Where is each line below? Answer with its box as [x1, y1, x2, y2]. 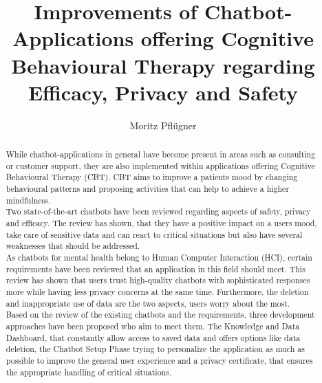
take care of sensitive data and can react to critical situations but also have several [6, 228, 303, 240]
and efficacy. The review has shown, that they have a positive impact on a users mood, [6, 217, 317, 229]
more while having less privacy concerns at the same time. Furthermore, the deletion [6, 285, 309, 297]
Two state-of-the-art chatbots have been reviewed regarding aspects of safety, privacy [6, 206, 311, 217]
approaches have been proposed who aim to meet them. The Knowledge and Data [6, 320, 300, 331]
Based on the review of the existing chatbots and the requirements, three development [6, 309, 315, 320]
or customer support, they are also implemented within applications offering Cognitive [6, 160, 315, 171]
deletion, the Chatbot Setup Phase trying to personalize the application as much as [6, 343, 305, 355]
